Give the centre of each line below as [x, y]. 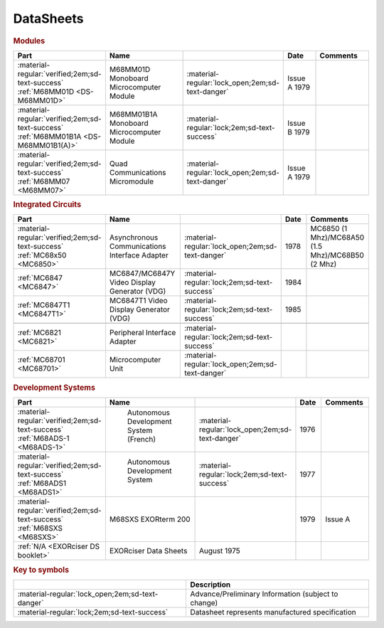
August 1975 [220, 551]
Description [210, 585]
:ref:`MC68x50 [42, 255]
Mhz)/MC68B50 [337, 255]
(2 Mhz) [324, 265]
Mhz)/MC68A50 [337, 238]
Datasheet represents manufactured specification [273, 612]
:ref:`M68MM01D [46, 91]
